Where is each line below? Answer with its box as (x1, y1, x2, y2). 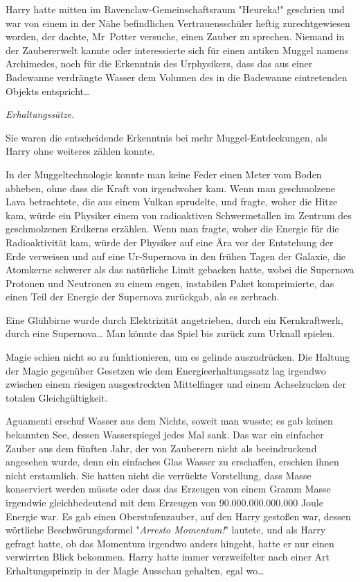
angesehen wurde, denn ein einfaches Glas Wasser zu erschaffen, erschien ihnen (6, 454, 339, 469)
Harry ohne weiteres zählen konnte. (6, 144, 155, 158)
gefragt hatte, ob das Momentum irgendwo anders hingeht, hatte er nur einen (6, 536, 334, 550)
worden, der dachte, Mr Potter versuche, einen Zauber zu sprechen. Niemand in (6, 29, 345, 44)
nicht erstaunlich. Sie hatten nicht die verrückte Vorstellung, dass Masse (6, 468, 312, 482)
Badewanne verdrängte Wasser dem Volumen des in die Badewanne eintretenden (6, 69, 348, 84)
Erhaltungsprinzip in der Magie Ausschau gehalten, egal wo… (6, 563, 264, 577)
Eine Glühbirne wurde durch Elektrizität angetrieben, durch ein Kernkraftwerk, (6, 312, 343, 327)
